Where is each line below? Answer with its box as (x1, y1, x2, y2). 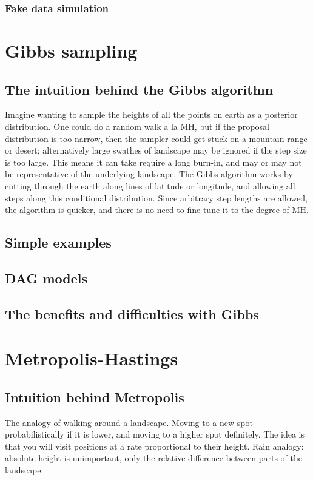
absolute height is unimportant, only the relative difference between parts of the (5, 451, 302, 464)
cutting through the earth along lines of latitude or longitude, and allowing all (5, 179, 295, 192)
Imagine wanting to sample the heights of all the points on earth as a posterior (5, 108, 298, 121)
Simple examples (5, 233, 112, 252)
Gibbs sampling (5, 38, 138, 63)
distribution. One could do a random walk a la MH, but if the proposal (5, 120, 269, 133)
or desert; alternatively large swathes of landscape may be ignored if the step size (5, 144, 307, 157)
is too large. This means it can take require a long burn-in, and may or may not (5, 155, 302, 168)
